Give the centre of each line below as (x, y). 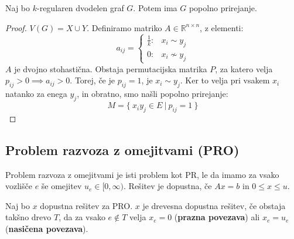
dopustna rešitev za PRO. (86, 205)
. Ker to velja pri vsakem (225, 80)
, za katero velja (244, 68)
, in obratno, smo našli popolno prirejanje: (153, 94)
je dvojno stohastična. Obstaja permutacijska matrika (111, 68)
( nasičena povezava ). (47, 229)
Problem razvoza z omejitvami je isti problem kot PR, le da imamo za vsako (142, 174)
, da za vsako (82, 217)
